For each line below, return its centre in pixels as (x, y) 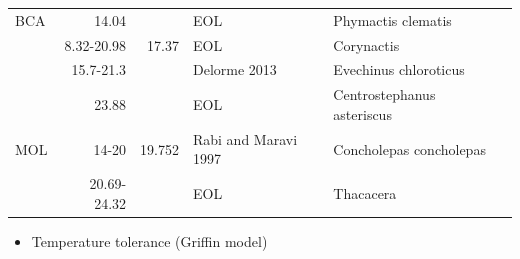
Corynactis (366, 44)
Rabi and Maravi (245, 138)
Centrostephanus (384, 94)
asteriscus (362, 113)
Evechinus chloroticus (399, 69)
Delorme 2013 (234, 69)
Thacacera (365, 192)
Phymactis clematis (392, 19)
